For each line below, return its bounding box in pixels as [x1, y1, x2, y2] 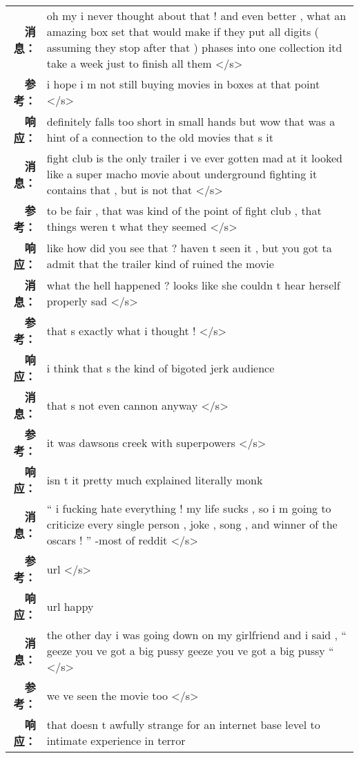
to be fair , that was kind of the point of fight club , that [46, 202, 322, 218]
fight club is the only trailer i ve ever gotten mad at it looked [46, 150, 342, 166]
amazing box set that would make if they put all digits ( [46, 23, 319, 39]
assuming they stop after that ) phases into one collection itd [46, 39, 342, 55]
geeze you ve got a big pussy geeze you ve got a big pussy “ [46, 643, 334, 658]
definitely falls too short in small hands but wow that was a [46, 113, 336, 129]
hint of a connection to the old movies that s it [46, 129, 273, 145]
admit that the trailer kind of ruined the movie [46, 256, 274, 272]
